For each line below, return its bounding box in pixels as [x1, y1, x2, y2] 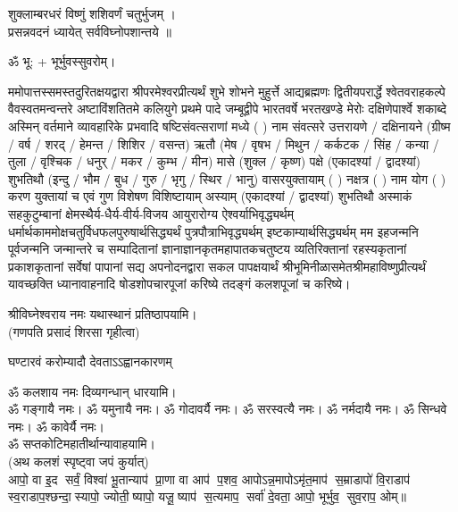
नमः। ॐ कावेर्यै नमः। [8, 416, 105, 435]
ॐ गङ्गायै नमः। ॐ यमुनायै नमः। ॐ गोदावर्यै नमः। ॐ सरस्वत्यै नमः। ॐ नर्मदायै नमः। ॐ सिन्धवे [8, 399, 447, 418]
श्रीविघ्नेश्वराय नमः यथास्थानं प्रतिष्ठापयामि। [8, 304, 197, 323]
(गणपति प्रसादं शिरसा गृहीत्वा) [8, 322, 140, 340]
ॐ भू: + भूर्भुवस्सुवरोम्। [8, 52, 116, 71]
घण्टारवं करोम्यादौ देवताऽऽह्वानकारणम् [8, 352, 172, 371]
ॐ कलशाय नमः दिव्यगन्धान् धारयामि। [8, 382, 177, 400]
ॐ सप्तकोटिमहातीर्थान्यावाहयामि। [8, 434, 156, 453]
